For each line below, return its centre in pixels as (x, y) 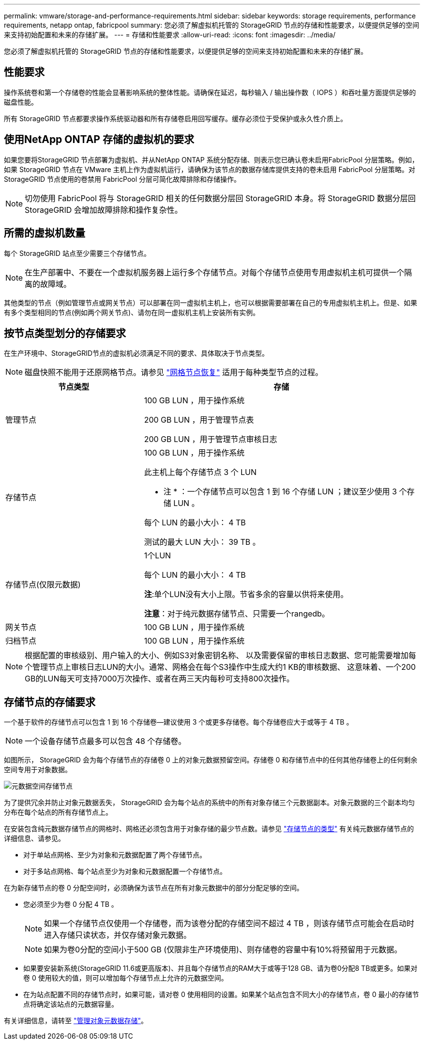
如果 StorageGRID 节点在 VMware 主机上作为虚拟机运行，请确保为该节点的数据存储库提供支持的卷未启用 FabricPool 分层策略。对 (210, 169)
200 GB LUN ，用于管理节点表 (199, 420)
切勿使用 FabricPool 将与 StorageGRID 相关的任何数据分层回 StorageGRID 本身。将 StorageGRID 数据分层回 (220, 198)
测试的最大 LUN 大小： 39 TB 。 (202, 542)
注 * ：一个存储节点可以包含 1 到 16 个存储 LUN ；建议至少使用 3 (280, 492)
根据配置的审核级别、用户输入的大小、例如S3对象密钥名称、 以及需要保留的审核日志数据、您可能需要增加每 (220, 656)
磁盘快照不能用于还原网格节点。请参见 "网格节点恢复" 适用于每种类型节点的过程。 (174, 372)
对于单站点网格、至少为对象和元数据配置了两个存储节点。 (115, 855)
